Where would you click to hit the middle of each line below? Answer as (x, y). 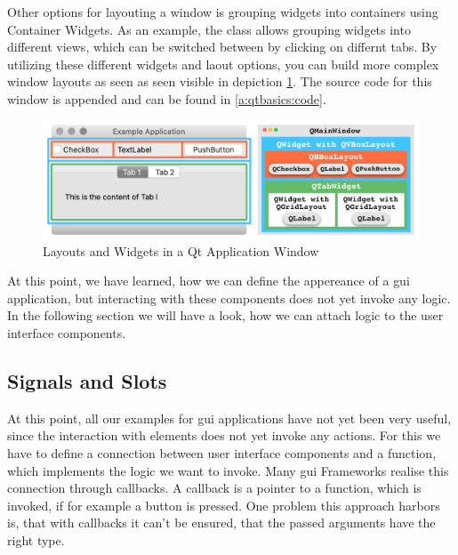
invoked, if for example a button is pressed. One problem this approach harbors (224, 505)
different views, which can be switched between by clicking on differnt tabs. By (222, 47)
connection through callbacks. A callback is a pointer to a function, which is (214, 488)
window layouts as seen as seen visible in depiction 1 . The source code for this (220, 81)
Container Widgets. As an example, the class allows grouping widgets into (209, 29)
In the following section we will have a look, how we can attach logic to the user (225, 315)
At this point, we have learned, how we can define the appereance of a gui (209, 281)
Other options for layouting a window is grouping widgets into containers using (223, 12)
